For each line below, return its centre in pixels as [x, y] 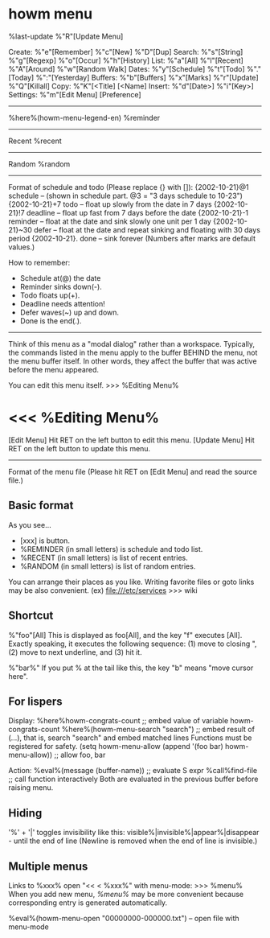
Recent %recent [35, 141]
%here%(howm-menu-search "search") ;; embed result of [158, 730]
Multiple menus [48, 866]
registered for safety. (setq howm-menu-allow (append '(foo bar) [116, 747]
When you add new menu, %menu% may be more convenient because [126, 894]
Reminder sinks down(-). [61, 286]
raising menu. [31, 788]
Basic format [41, 506]
